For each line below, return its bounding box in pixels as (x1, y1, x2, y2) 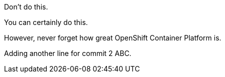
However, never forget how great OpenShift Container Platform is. (4, 33, 221, 42)
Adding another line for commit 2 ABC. (4, 49, 132, 57)
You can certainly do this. (4, 18, 88, 26)
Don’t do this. (4, 2, 48, 11)
